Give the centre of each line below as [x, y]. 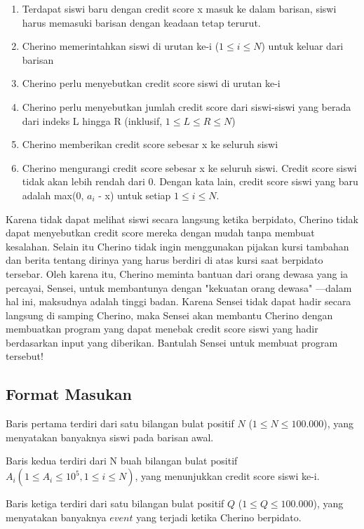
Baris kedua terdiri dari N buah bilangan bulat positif [122, 461]
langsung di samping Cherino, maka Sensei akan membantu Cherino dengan [169, 315]
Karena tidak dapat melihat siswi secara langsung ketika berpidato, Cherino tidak [182, 219]
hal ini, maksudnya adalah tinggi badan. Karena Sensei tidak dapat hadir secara [178, 301]
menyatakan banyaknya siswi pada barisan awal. [110, 437]
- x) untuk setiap [135, 195]
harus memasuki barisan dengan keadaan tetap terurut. [141, 22]
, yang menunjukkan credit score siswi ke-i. [227, 476]
